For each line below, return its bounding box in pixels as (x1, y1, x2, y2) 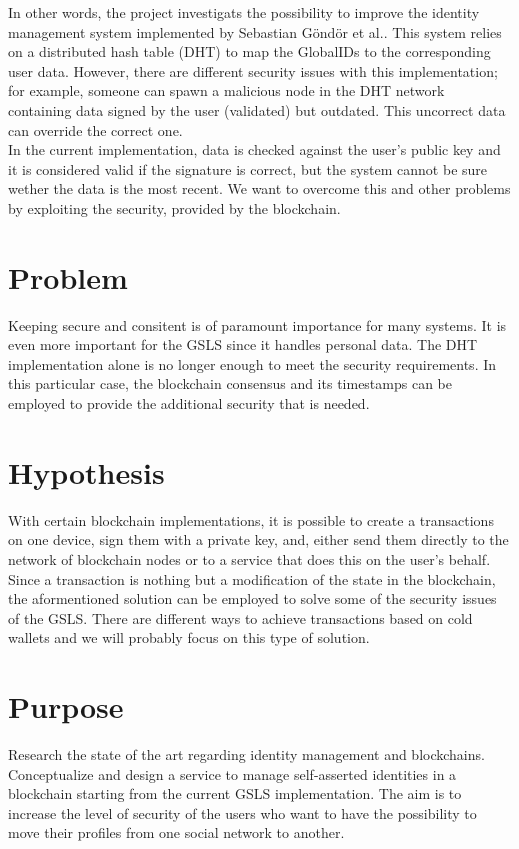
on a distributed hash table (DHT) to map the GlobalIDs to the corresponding (8, 41, 491, 62)
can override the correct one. (8, 119, 183, 140)
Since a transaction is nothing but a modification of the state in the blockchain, (8, 568, 496, 589)
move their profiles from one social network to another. (8, 822, 345, 843)
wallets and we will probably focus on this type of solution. (8, 627, 370, 648)
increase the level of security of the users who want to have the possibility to (8, 802, 477, 823)
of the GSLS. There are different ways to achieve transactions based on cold (8, 607, 473, 628)
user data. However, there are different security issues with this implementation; (8, 60, 498, 81)
